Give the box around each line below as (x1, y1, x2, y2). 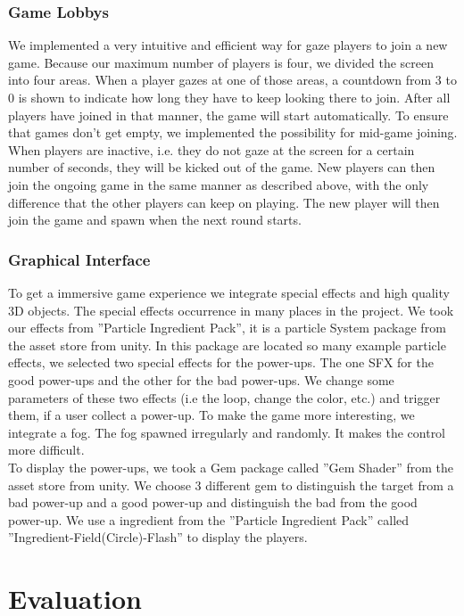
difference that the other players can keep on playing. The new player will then (8, 193, 440, 211)
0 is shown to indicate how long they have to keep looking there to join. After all (8, 88, 451, 106)
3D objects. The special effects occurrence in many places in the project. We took (8, 300, 454, 319)
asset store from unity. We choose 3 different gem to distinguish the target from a (8, 475, 454, 494)
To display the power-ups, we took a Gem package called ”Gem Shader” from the (8, 457, 453, 476)
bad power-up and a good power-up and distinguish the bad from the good (8, 493, 418, 512)
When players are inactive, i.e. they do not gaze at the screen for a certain (8, 140, 415, 159)
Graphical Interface (8, 248, 151, 270)
